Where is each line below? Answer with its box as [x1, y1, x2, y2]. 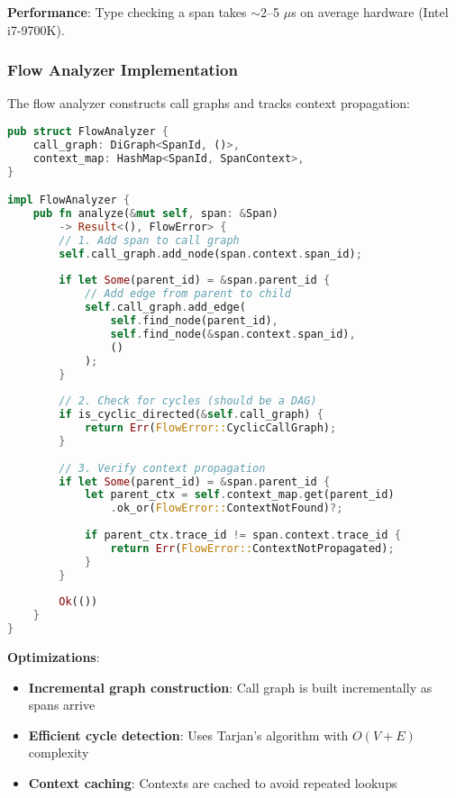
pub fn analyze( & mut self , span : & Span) [32, 207, 278, 221]
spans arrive [28, 695, 96, 714]
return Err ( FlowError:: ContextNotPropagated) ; [110, 541, 395, 555]
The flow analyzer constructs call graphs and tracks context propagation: [7, 94, 410, 113]
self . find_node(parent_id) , [110, 314, 278, 328]
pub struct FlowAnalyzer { [7, 125, 169, 138]
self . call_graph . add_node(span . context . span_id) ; [59, 247, 362, 260]
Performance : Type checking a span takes [7, 3, 247, 21]
